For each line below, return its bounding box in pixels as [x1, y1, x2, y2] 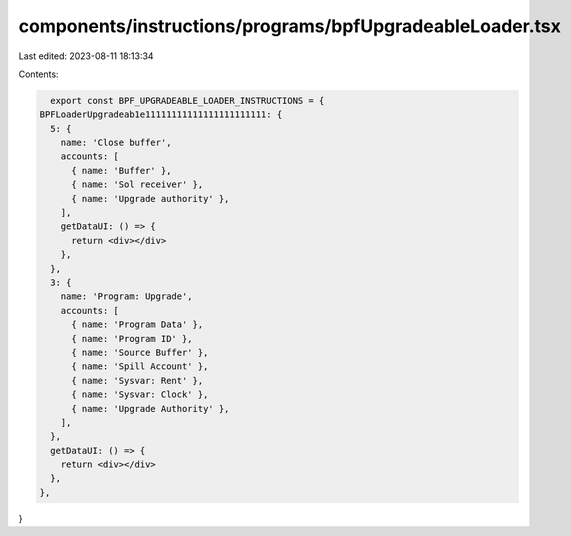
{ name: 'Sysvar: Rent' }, [71, 375, 204, 386]
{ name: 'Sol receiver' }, [71, 179, 204, 190]
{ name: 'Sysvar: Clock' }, [71, 389, 209, 400]
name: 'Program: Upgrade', [60, 291, 194, 302]
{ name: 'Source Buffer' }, [71, 346, 209, 358]
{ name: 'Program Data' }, [71, 319, 204, 330]
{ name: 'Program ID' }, [71, 333, 194, 344]
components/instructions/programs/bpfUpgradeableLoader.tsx [18, 15, 562, 37]
